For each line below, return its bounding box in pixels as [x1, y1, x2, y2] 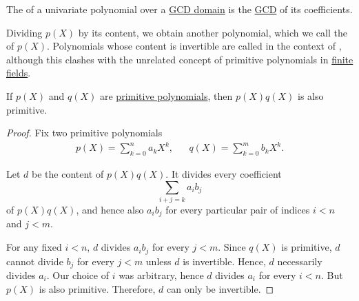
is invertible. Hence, [183, 253, 266, 268]
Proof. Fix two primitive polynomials [6, 125, 163, 140]
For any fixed [6, 240, 62, 254]
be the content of [32, 167, 104, 181]
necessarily [277, 253, 322, 268]
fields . [6, 65, 31, 80]
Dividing [6, 25, 43, 39]
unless [145, 253, 172, 268]
